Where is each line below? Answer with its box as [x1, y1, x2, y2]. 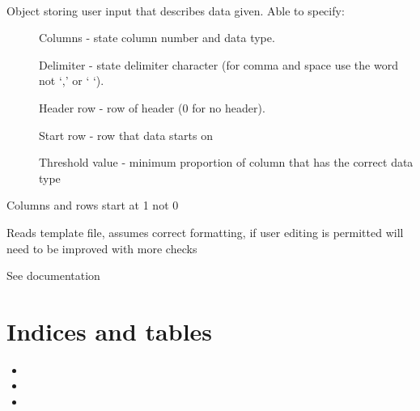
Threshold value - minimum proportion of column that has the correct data [39, 154, 414, 171]
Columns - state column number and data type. [39, 29, 275, 46]
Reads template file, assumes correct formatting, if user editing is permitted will [6, 223, 404, 240]
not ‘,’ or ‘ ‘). [39, 72, 104, 89]
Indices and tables [6, 314, 213, 347]
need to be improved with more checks [6, 239, 197, 256]
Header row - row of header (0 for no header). [39, 99, 265, 116]
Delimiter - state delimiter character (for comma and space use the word [39, 56, 398, 73]
